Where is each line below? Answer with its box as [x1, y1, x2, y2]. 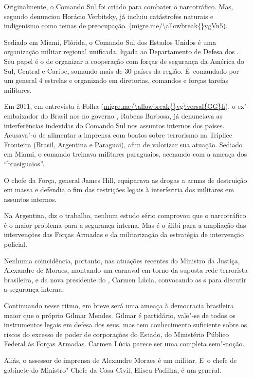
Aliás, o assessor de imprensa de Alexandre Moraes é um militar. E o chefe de [4, 355, 237, 365]
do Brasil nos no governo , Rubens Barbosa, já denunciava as [40, 110, 223, 120]
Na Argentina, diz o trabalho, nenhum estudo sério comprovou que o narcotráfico [4, 210, 246, 220]
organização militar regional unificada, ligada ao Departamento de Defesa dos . [4, 46, 239, 57]
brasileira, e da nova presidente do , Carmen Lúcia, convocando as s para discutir [4, 274, 247, 284]
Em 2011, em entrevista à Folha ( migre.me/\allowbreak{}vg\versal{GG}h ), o [4, 101, 235, 111]
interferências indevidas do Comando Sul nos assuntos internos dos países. [4, 120, 225, 130]
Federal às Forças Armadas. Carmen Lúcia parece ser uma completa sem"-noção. [4, 338, 245, 349]
